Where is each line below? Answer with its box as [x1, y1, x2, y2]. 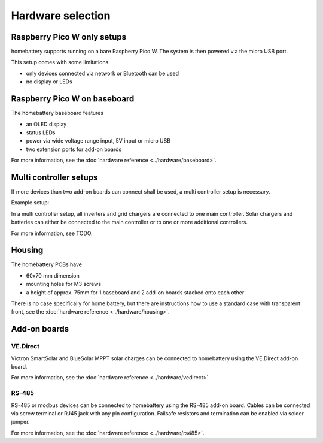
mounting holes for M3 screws [26, 281, 102, 288]
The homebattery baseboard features [11, 110, 104, 117]
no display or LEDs [26, 78, 72, 85]
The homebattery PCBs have [11, 261, 82, 268]
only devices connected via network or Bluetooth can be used [26, 70, 179, 77]
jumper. [11, 418, 30, 426]
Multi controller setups [11, 172, 98, 182]
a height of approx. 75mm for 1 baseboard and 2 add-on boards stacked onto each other [26, 288, 245, 296]
